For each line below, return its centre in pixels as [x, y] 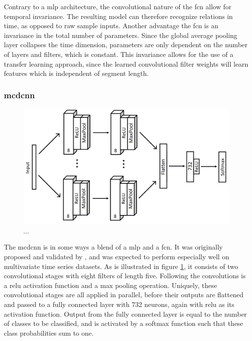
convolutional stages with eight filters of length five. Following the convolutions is [125, 276]
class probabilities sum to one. [49, 332]
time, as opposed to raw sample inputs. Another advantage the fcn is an [111, 26]
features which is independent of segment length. [76, 73]
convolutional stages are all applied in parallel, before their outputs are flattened [124, 295]
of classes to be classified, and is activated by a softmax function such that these [124, 323]
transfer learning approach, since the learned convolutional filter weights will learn [126, 63]
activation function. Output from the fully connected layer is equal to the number [126, 314]
